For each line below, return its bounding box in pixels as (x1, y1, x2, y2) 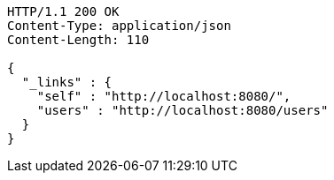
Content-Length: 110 (7, 33, 150, 47)
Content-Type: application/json (7, 19, 231, 33)
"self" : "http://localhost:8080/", (36, 89, 291, 103)
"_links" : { (21, 75, 113, 89)
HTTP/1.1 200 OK (7, 4, 120, 19)
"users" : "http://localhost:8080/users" (36, 103, 329, 117)
